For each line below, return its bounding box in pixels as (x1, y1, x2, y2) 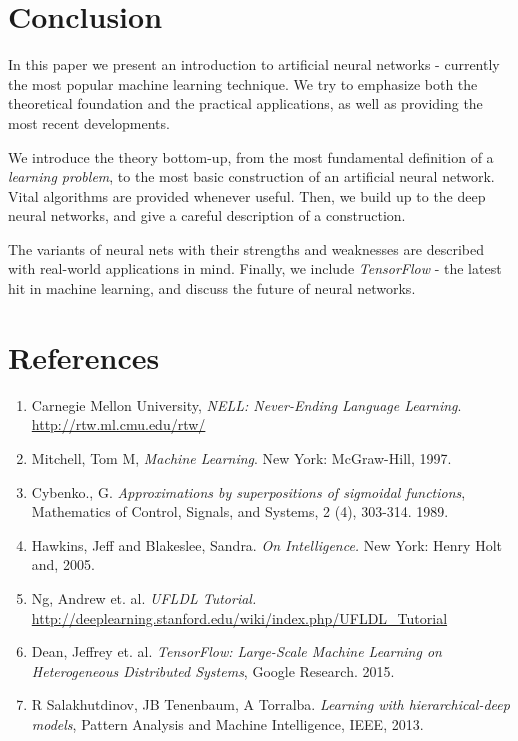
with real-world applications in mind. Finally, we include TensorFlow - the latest (8, 258, 502, 279)
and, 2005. (31, 554, 95, 575)
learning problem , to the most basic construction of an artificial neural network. (8, 166, 495, 187)
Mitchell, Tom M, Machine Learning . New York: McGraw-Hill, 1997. (31, 447, 452, 468)
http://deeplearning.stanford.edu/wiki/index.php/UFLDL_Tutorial (31, 607, 448, 628)
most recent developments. (8, 112, 170, 133)
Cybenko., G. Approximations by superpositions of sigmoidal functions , (31, 481, 466, 502)
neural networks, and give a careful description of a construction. (8, 205, 406, 226)
